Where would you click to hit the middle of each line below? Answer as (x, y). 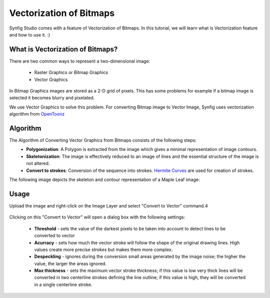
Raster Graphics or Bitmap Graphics (71, 72)
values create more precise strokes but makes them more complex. (103, 249)
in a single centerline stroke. (63, 284)
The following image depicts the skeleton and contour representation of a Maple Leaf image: (104, 179)
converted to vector (54, 235)
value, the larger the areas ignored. (70, 263)
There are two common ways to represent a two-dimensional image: (80, 61)
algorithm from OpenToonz (37, 114)
